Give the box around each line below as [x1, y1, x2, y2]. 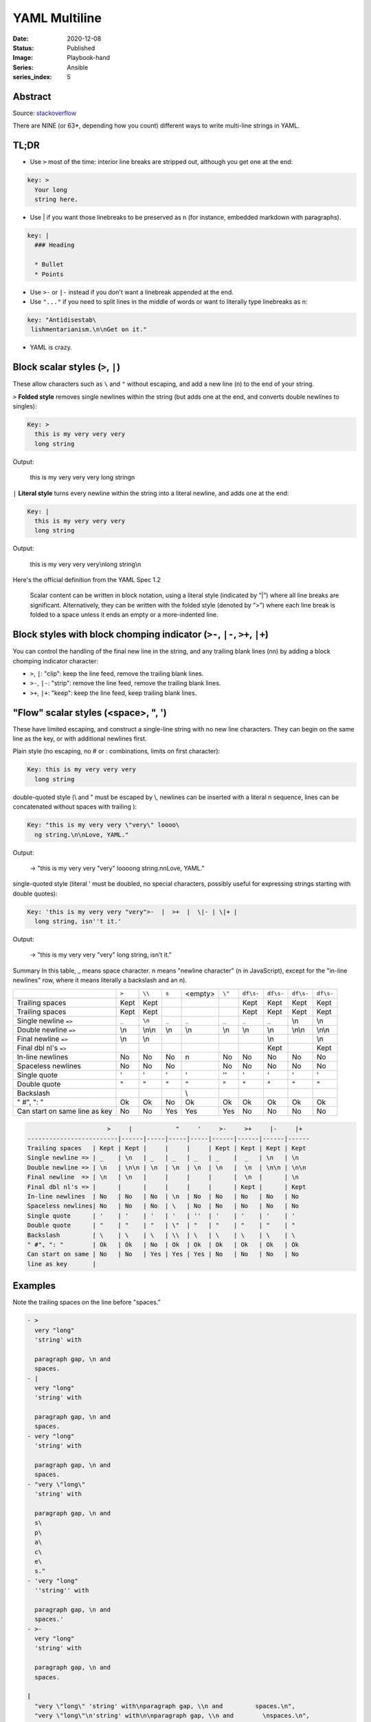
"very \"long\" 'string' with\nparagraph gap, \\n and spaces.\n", [34, 1702, 295, 1710]
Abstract [12, 90, 52, 103]
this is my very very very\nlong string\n [30, 560, 142, 568]
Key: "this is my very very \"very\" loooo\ [27, 821, 180, 829]
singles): [12, 402, 37, 411]
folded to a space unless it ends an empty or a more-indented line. [30, 610, 218, 619]
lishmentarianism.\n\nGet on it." [31, 326, 147, 333]
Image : [12, 54, 34, 62]
